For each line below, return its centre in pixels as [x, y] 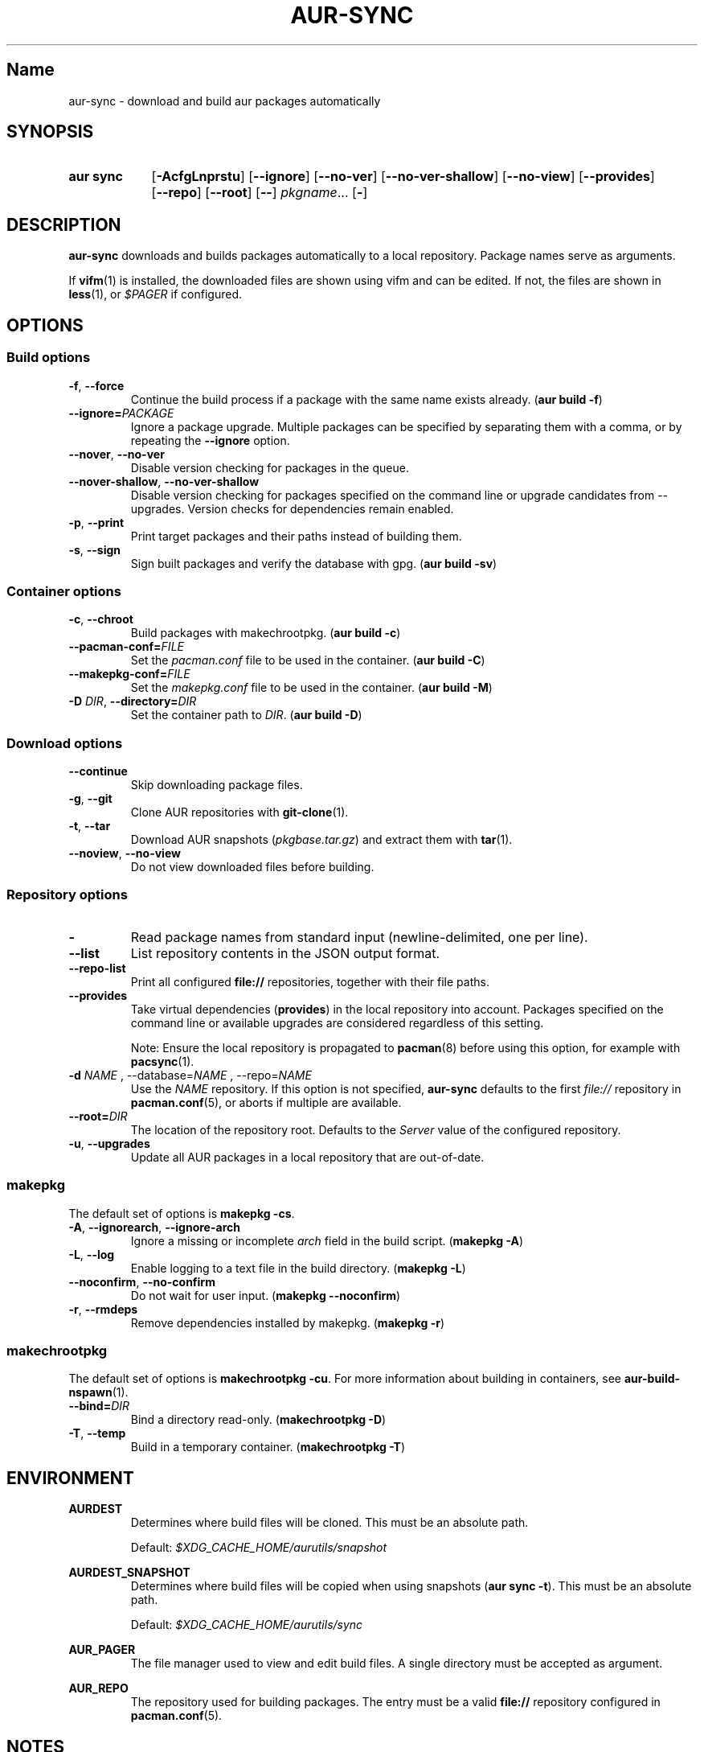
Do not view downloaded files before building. [252, 867]
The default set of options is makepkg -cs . [182, 1213]
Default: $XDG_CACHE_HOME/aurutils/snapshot [259, 1548]
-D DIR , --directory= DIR [133, 701]
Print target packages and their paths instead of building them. [296, 536]
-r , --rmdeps [103, 1309]
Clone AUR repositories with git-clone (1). [239, 812]
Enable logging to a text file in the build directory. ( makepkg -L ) [298, 1268]
